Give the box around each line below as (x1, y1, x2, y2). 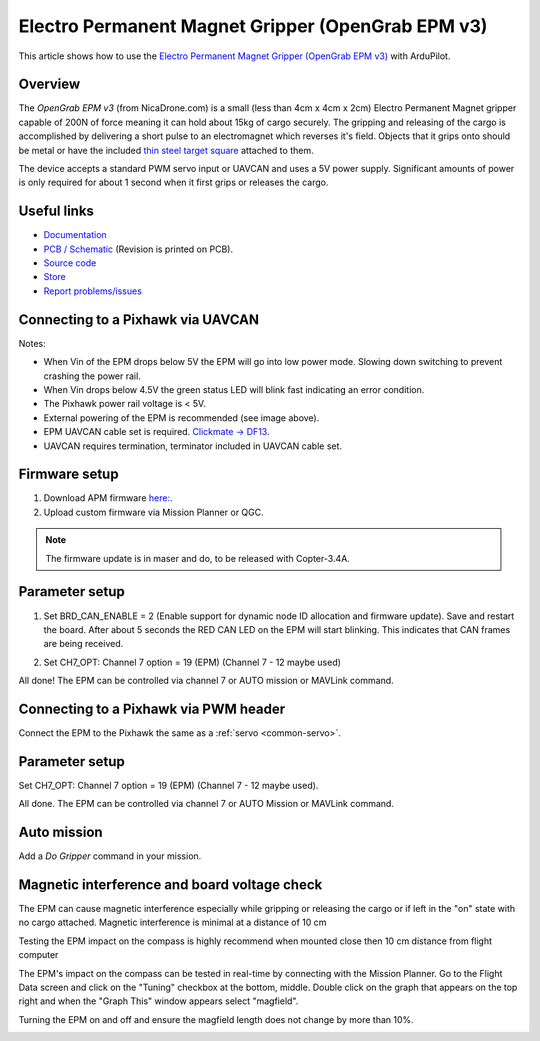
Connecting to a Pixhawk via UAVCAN (18, 311, 260, 328)
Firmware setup (18, 466, 119, 483)
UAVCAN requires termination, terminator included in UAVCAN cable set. (43, 440, 343, 452)
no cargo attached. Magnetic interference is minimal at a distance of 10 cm (18, 916, 327, 929)
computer (18, 949, 59, 961)
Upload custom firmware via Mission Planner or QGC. (43, 506, 264, 518)
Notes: (18, 337, 46, 349)
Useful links (18, 203, 95, 220)
